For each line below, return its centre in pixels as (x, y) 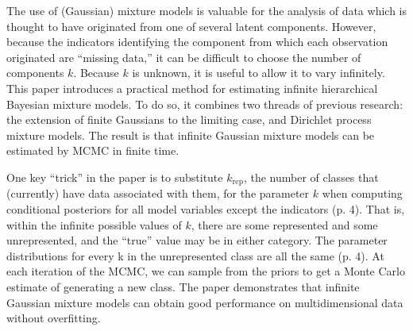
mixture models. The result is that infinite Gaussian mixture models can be (191, 135)
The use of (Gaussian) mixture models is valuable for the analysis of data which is (206, 10)
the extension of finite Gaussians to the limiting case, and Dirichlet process (189, 119)
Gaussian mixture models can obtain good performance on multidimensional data (205, 302)
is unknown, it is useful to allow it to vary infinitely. (259, 73)
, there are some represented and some (284, 224)
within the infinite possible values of (94, 224)
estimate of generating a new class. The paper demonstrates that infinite (183, 286)
